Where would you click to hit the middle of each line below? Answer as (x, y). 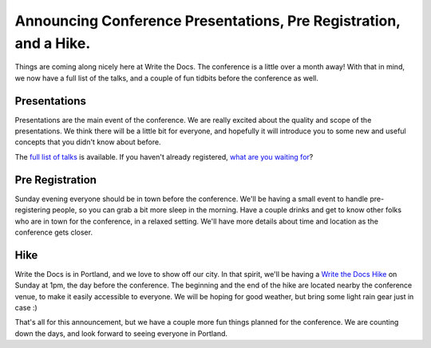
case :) (26, 307)
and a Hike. (53, 43)
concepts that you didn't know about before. (88, 142)
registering (33, 210)
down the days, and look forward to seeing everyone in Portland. (121, 333)
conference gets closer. (54, 232)
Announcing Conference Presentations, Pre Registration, (208, 21)
